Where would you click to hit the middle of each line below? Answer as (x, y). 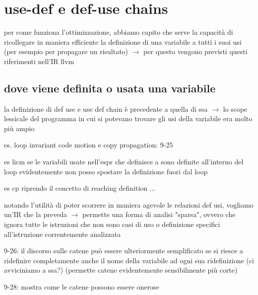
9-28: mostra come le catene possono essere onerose (82, 287)
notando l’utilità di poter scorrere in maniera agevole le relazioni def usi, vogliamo (129, 204)
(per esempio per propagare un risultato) (66, 51)
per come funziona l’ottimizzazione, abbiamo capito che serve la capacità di (119, 32)
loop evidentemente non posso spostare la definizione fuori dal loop (106, 171)
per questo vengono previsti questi (195, 51)
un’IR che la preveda (36, 214)
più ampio (19, 128)
